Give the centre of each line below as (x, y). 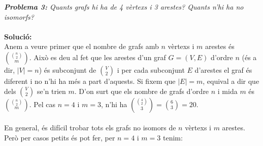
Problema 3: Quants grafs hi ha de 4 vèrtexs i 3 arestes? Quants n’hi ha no (124, 7)
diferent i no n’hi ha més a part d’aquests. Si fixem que (90, 81)
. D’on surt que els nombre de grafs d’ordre (142, 91)
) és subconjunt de (68, 69)
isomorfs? (19, 16)
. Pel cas (42, 104)
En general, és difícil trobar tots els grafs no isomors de (90, 128)
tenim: (173, 137)
